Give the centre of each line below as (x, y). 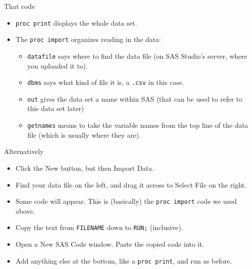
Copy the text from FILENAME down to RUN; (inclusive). (99, 227)
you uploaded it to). (57, 65)
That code (19, 6)
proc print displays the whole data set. (76, 22)
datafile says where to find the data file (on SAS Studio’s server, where (137, 56)
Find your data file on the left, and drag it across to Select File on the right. (131, 184)
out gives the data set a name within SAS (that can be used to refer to (135, 98)
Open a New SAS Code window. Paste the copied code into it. (110, 244)
